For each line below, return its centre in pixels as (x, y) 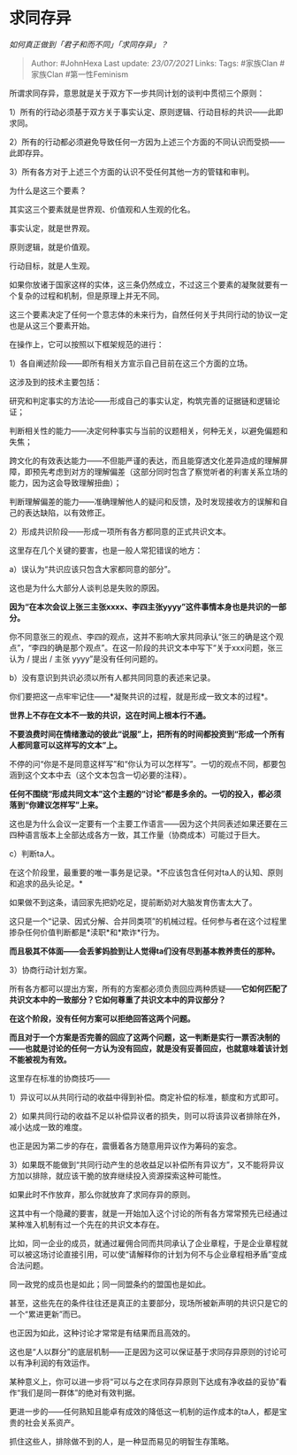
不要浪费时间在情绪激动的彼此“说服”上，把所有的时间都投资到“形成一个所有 (147, 734)
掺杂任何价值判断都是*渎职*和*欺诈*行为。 (87, 932)
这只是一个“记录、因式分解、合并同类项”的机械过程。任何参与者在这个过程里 (148, 921)
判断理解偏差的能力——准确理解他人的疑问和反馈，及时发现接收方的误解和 (145, 501)
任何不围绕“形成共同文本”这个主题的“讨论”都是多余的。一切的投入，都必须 (145, 793)
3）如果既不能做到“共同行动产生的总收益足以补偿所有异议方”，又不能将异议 (147, 1165)
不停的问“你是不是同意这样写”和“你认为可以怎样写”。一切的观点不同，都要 (144, 763)
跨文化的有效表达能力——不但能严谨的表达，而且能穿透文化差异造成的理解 (145, 460)
